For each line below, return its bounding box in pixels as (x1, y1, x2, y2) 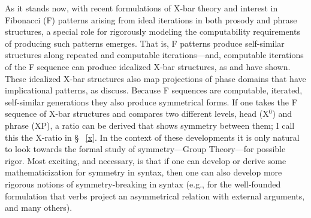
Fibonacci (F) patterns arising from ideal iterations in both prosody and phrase (5, 13, 297, 26)
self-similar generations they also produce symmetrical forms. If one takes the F (5, 95, 297, 108)
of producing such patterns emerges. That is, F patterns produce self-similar (5, 37, 285, 49)
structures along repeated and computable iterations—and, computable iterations (5, 49, 304, 61)
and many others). (5, 201, 73, 214)
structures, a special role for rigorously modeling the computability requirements (5, 25, 301, 38)
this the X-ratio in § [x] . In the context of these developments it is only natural (5, 131, 300, 143)
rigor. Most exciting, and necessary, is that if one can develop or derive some (5, 154, 286, 166)
